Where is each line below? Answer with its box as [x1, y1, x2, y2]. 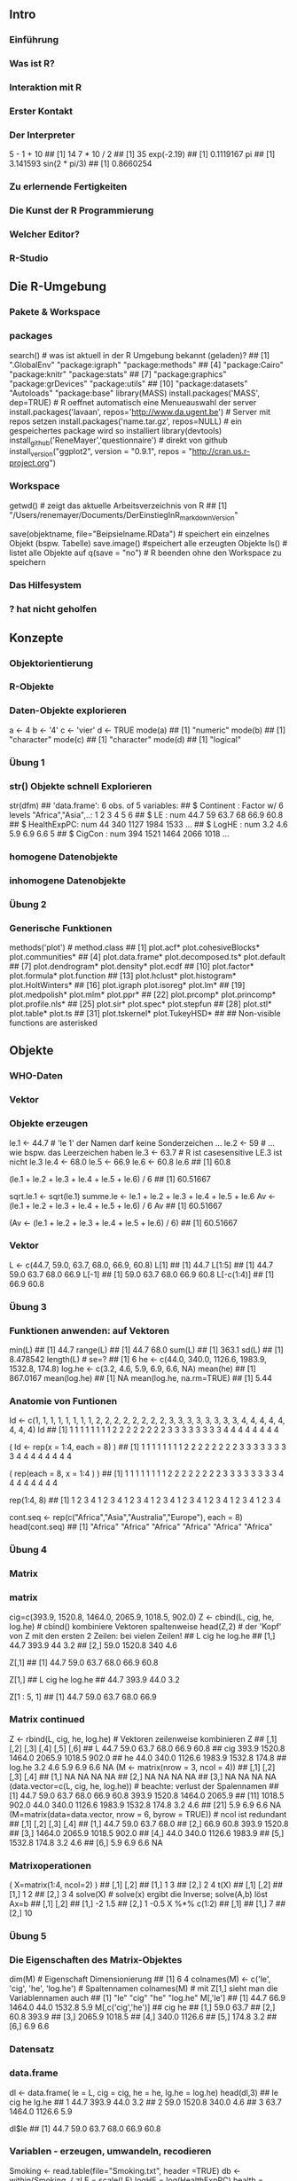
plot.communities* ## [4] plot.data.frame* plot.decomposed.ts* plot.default [9, 952, 286, 962]
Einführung [9, 34, 59, 46]
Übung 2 [9, 898, 47, 910]
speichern [9, 557, 46, 568]
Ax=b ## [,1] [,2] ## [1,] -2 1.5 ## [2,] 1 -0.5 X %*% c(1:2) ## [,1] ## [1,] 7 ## [9, 1898, 286, 1910]
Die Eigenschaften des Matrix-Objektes [9, 1953, 183, 1965]
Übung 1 [9, 756, 45, 768]
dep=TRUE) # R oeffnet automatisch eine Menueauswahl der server [9, 396, 257, 407]
